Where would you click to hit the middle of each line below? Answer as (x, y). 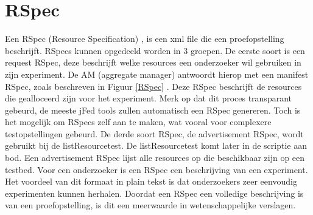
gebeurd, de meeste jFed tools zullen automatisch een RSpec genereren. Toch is (153, 110)
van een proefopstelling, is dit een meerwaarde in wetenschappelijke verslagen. (150, 205)
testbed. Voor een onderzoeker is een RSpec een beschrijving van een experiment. (156, 169)
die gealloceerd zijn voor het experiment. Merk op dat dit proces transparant (149, 98)
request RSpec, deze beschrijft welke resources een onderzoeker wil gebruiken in (153, 62)
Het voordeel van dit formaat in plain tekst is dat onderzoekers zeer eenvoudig (151, 181)
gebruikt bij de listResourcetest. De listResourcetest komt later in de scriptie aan (156, 145)
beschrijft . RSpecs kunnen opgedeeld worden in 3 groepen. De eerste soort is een (155, 50)
